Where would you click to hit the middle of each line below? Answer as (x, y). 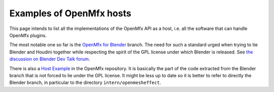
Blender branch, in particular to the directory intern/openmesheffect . (85, 83)
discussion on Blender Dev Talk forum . (50, 59)
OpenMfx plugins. (28, 35)
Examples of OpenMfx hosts (70, 13)
